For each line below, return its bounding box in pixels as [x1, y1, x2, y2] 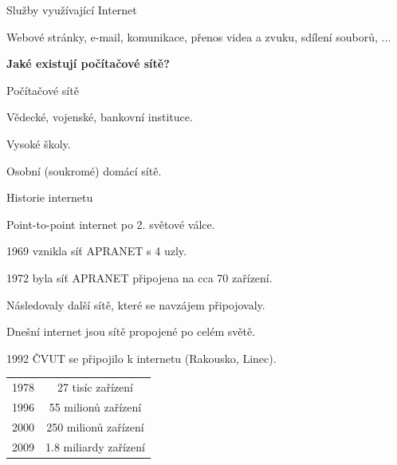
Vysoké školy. [6, 135, 71, 152]
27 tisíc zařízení [57, 379, 133, 396]
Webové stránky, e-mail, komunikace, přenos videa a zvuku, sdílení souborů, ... [6, 28, 391, 45]
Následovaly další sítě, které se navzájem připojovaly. [6, 296, 265, 313]
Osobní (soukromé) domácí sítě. [6, 162, 162, 179]
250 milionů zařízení [46, 418, 144, 435]
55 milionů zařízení [49, 398, 142, 415]
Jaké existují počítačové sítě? [6, 55, 170, 72]
